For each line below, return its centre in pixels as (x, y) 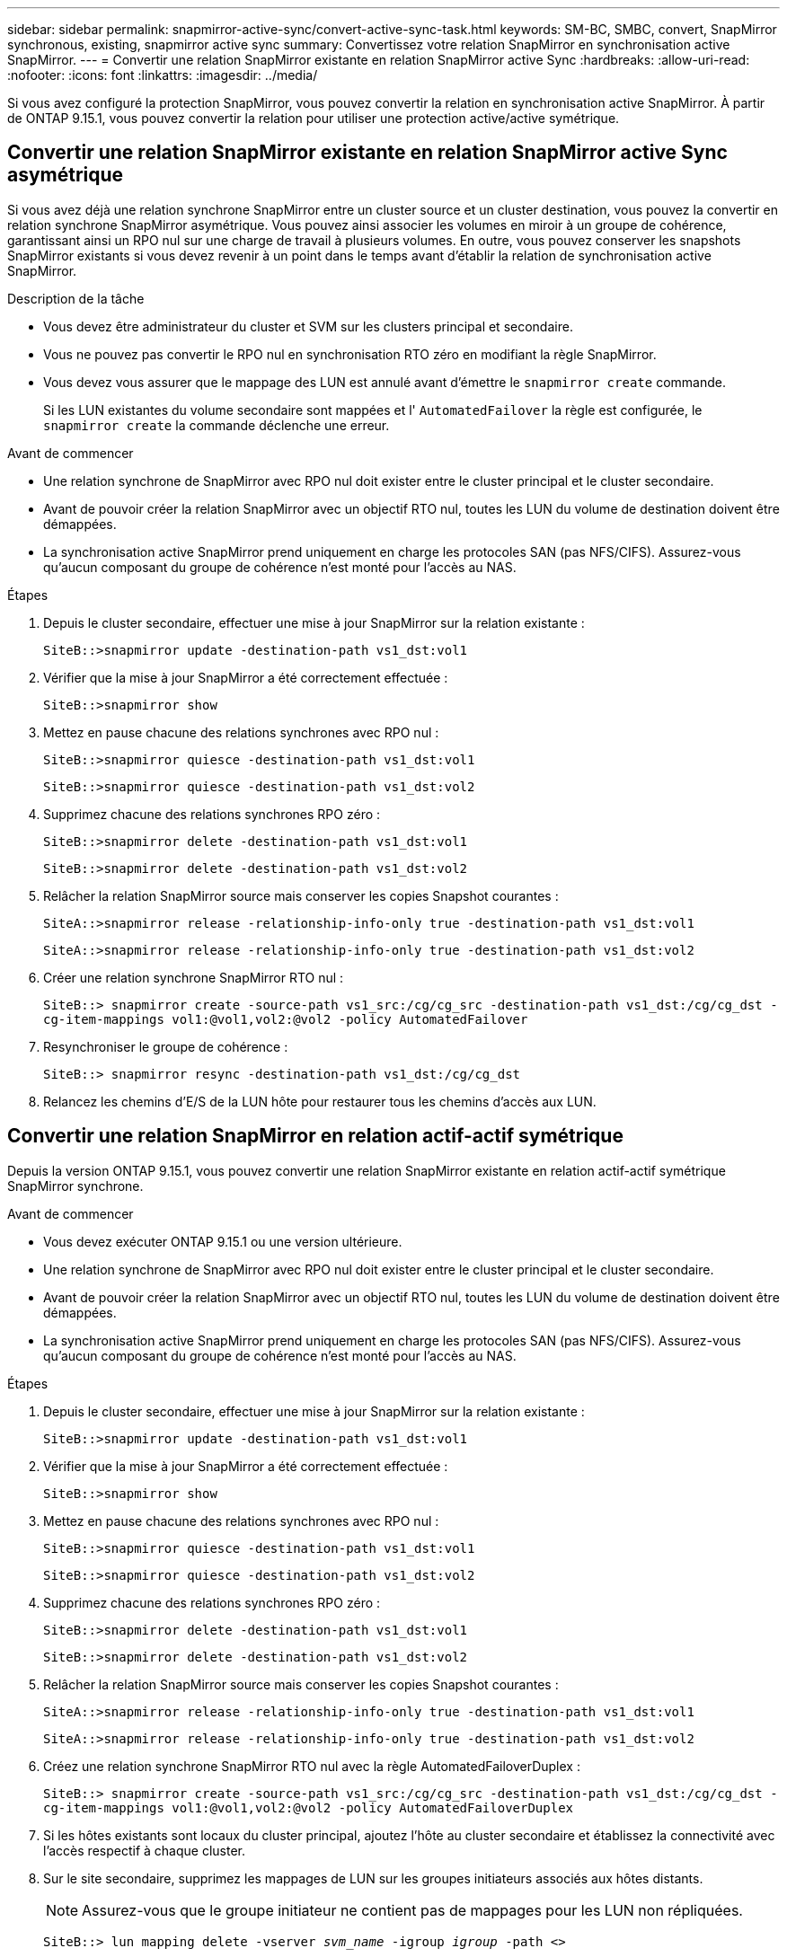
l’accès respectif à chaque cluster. (144, 1850)
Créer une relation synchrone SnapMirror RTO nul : (194, 977)
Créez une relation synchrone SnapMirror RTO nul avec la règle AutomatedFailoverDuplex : (312, 1766)
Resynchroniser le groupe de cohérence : (166, 1046)
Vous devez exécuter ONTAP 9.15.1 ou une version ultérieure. (223, 1241)
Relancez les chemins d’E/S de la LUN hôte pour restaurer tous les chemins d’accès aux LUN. (320, 1101)
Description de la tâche (76, 298)
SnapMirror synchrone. (75, 1186)
